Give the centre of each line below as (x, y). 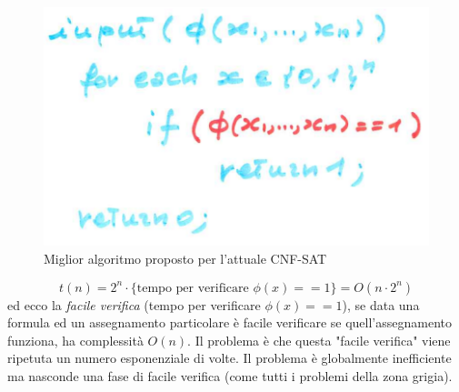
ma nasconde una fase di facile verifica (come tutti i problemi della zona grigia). (230, 375)
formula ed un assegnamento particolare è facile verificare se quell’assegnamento (229, 322)
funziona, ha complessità (75, 340)
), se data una (381, 304)
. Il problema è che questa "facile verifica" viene (319, 340)
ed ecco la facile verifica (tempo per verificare (134, 304)
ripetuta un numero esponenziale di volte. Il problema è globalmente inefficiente (229, 358)
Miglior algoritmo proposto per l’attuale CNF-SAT (185, 258)
